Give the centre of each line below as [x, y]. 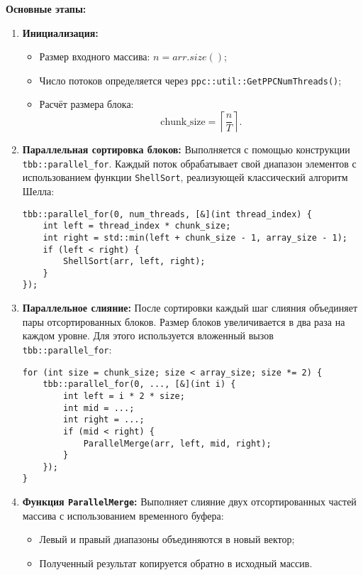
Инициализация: [60, 32]
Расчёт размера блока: [86, 104]
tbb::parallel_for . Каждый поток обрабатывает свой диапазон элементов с [189, 163]
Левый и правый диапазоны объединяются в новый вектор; [167, 539]
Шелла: [38, 191]
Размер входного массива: [95, 56]
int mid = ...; [99, 408]
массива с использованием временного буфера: [123, 515]
